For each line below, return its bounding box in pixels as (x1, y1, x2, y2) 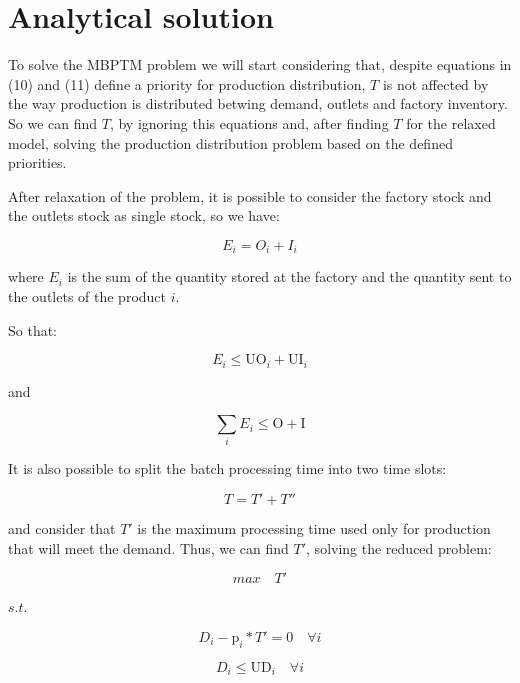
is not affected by (382, 73, 489, 94)
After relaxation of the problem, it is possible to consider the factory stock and (8, 185, 492, 206)
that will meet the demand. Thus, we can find (8, 537, 289, 558)
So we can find (8, 112, 98, 133)
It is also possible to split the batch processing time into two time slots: (8, 458, 447, 479)
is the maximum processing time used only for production (137, 518, 491, 539)
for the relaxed (406, 112, 496, 133)
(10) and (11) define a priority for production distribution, (8, 73, 366, 94)
